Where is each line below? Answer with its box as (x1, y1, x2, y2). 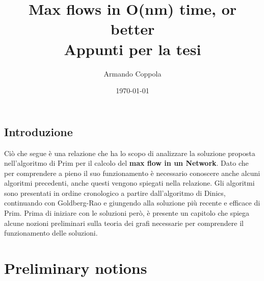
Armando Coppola (103, 68, 162, 79)
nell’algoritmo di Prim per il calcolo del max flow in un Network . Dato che (4, 158, 249, 168)
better (110, 18, 155, 39)
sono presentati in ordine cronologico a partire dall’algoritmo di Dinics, (4, 187, 226, 198)
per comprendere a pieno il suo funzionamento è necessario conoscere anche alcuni (4, 167, 260, 178)
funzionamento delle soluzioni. (4, 227, 98, 238)
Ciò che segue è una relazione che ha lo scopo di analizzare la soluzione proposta (4, 147, 255, 158)
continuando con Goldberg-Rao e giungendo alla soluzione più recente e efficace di (4, 197, 260, 208)
